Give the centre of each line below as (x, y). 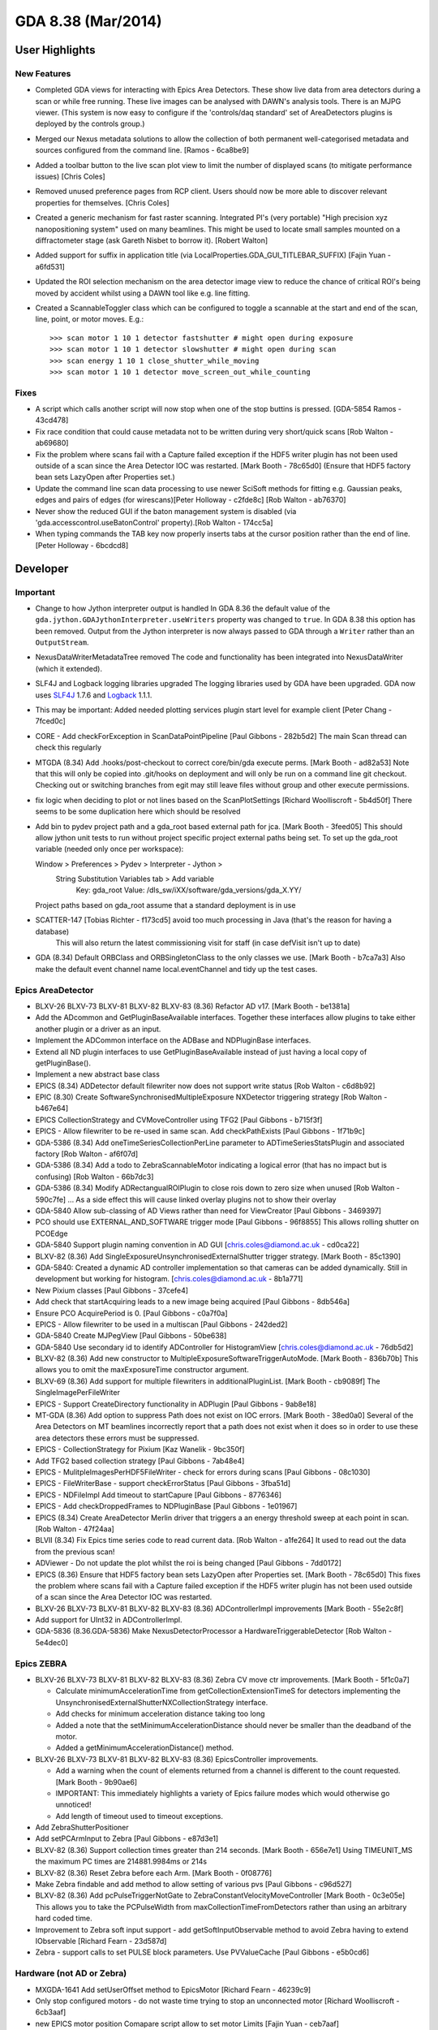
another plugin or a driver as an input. (98, 1029)
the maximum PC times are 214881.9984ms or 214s (121, 1862)
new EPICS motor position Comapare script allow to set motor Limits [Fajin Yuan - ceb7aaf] (187, 2024)
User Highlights (55, 50)
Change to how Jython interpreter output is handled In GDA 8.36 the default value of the (182, 608)
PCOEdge (52, 1233)
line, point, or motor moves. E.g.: (90, 319)
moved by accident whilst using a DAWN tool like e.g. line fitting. (143, 293)
